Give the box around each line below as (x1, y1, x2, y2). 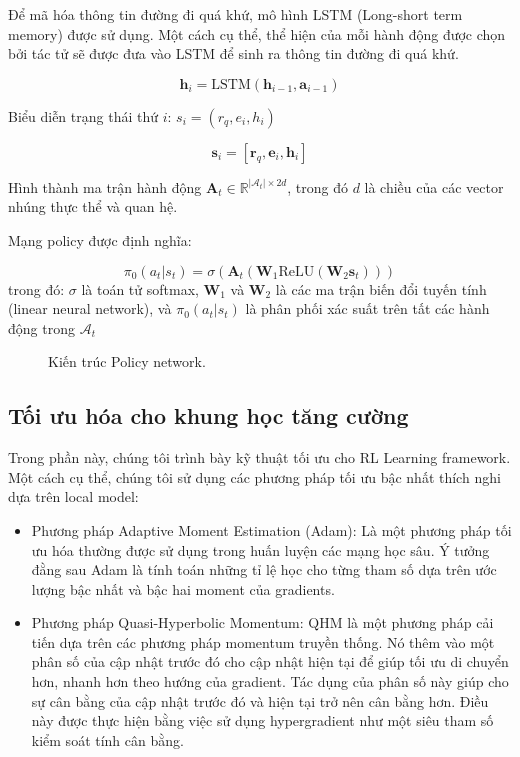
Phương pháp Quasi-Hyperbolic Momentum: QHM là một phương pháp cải (31, 612, 494, 633)
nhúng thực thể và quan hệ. (8, 196, 178, 217)
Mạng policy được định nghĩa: (8, 229, 192, 250)
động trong (8, 317, 75, 338)
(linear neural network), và (8, 298, 172, 319)
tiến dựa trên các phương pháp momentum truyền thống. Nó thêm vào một (31, 631, 495, 652)
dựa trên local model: (8, 486, 139, 507)
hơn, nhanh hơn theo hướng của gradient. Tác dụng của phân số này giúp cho (31, 671, 509, 692)
